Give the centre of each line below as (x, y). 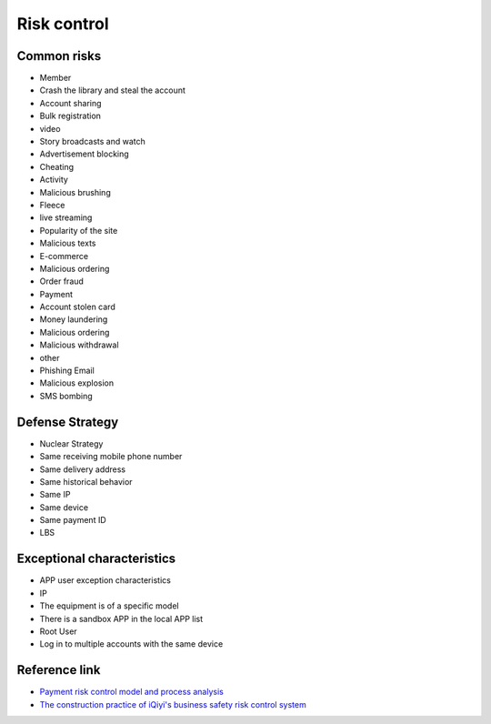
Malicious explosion (76, 383)
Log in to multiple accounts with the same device (131, 644)
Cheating (57, 166)
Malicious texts (68, 243)
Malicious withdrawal (79, 345)
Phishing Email (67, 371)
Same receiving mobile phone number (111, 457)
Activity (54, 180)
